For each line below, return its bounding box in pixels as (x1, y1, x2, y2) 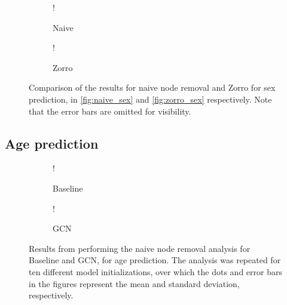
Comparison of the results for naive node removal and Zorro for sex (29, 81, 276, 94)
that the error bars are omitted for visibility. (29, 104, 191, 117)
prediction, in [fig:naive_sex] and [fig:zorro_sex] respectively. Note (29, 93, 272, 105)
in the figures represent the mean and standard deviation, (29, 277, 240, 289)
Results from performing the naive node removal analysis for (29, 242, 251, 254)
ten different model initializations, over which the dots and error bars (29, 265, 282, 278)
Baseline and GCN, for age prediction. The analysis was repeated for (29, 254, 281, 266)
